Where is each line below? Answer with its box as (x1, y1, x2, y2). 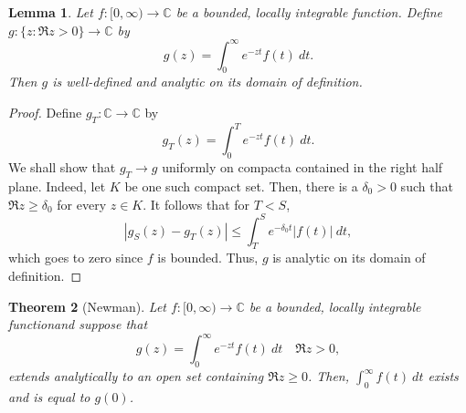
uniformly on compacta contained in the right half (162, 158, 443, 177)
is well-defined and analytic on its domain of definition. (52, 72, 363, 91)
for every (57, 194, 107, 213)
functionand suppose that (8, 315, 148, 334)
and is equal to (8, 387, 90, 406)
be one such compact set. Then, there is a (124, 176, 358, 195)
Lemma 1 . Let (8, 3, 93, 21)
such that (400, 176, 453, 195)
